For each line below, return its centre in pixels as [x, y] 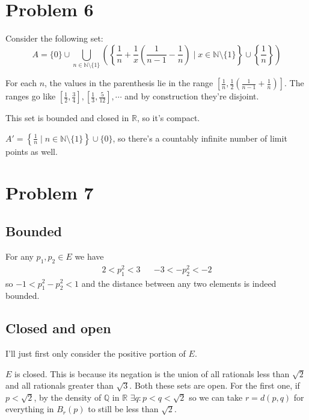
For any [20, 256]
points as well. [32, 151]
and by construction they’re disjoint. [192, 96]
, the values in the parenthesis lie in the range [129, 83]
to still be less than [123, 409]
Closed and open [58, 328]
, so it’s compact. [168, 118]
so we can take [216, 397]
